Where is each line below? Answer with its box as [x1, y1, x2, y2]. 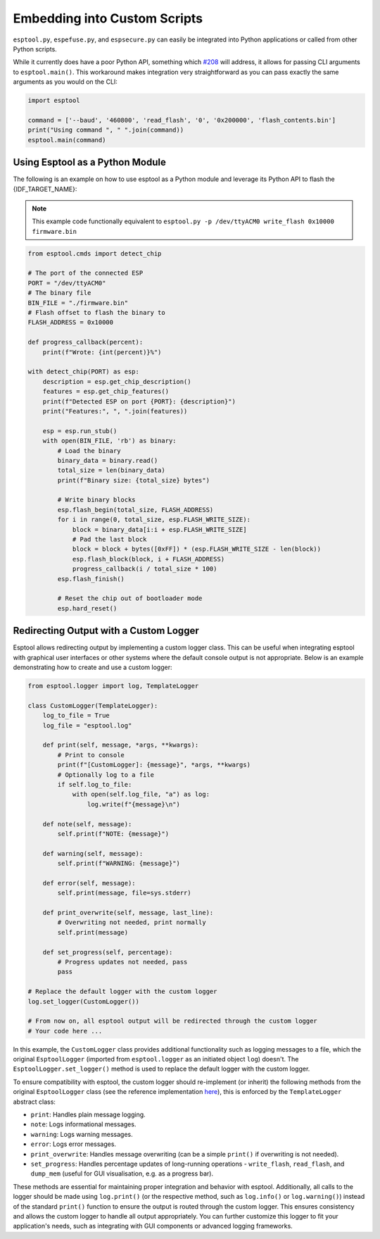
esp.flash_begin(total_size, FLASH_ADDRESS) [57, 506, 214, 513]
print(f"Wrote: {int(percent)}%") [42, 348, 162, 356]
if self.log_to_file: [57, 780, 132, 788]
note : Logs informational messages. [30, 1120, 137, 1128]
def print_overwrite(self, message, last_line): [42, 909, 214, 917]
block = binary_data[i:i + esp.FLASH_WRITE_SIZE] [72, 525, 247, 533]
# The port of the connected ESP [27, 269, 144, 278]
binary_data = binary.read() [57, 456, 158, 464]
